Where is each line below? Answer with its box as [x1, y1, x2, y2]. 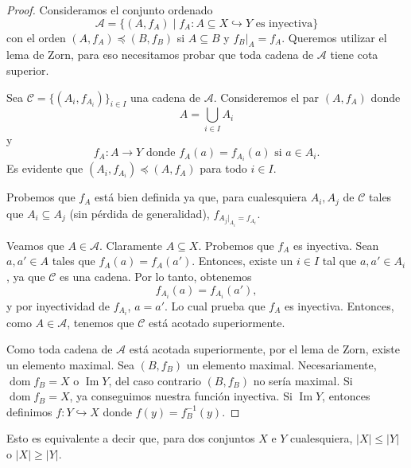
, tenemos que [67, 314, 134, 330]
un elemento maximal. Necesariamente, [186, 357, 377, 372]
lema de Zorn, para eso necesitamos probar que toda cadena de [6, 46, 314, 63]
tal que [322, 252, 357, 269]
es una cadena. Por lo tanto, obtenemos [60, 268, 252, 285]
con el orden [6, 29, 66, 45]
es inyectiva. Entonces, [284, 297, 394, 314]
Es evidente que [6, 160, 83, 177]
